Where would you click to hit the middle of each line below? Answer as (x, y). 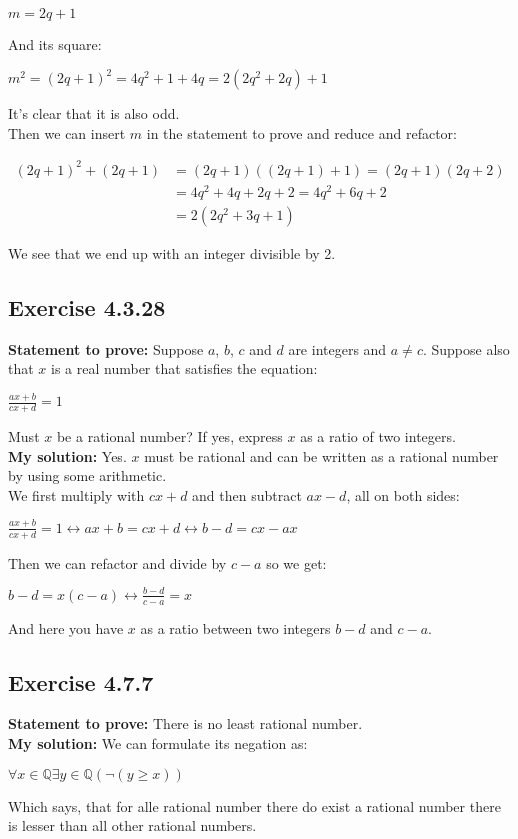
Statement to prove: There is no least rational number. (185, 723)
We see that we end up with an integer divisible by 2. (172, 252)
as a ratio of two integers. (378, 436)
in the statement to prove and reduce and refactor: (301, 132)
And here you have (66, 627)
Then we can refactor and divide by (117, 562)
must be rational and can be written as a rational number (321, 455)
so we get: (296, 562)
